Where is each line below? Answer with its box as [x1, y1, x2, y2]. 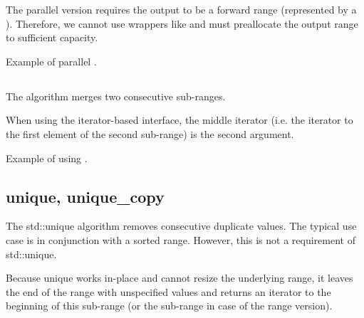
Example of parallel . [6, 53, 97, 68]
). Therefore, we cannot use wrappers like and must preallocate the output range [6, 16, 358, 31]
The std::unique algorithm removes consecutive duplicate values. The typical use [6, 218, 357, 233]
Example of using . [6, 150, 88, 165]
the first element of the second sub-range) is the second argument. [6, 126, 294, 141]
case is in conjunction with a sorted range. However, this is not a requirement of [6, 232, 355, 247]
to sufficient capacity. [6, 30, 98, 45]
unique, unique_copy [6, 185, 165, 207]
